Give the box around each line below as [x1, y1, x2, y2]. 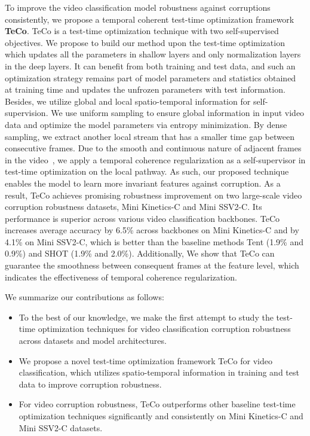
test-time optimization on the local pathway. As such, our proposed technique [5, 165, 289, 178]
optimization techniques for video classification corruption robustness [38, 322, 291, 335]
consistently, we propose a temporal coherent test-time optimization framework [5, 13, 294, 25]
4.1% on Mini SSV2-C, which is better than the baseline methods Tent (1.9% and [5, 235, 303, 248]
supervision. [5, 106, 48, 119]
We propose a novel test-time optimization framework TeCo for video [19, 354, 272, 367]
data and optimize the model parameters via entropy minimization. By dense [5, 118, 287, 130]
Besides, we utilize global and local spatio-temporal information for [5, 94, 251, 107]
